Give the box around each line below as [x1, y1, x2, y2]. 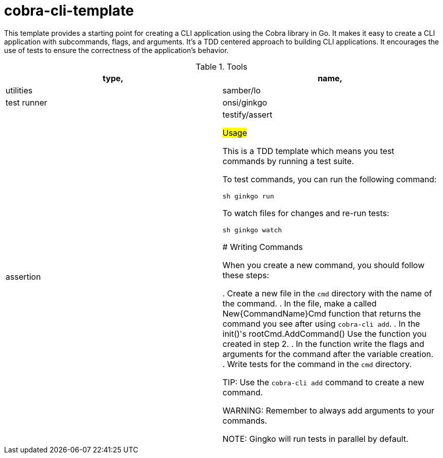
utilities [6, 85, 33, 95]
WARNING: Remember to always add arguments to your [223, 405, 434, 416]
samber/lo [223, 85, 261, 95]
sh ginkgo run [223, 192, 274, 200]
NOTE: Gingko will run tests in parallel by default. [223, 433, 409, 444]
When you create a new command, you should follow [223, 260, 425, 270]
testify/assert [223, 109, 273, 120]
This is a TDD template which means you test [223, 145, 394, 156]
